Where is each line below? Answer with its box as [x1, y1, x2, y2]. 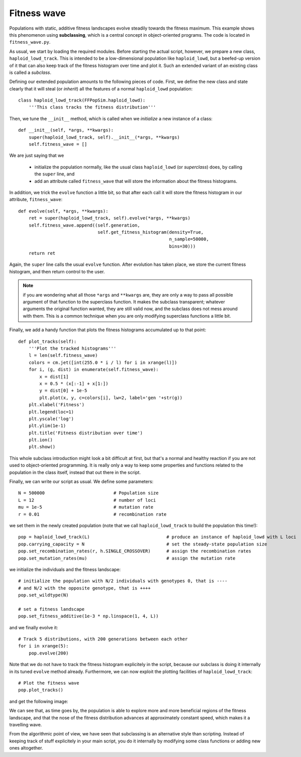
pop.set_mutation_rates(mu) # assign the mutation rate [18, 555, 236, 561]
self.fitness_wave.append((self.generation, [28, 222, 140, 228]
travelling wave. [9, 721, 42, 727]
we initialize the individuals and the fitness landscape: [9, 566, 121, 573]
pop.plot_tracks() [18, 687, 64, 693]
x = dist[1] [39, 373, 69, 380]
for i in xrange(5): [18, 643, 69, 649]
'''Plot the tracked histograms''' [28, 346, 117, 351]
